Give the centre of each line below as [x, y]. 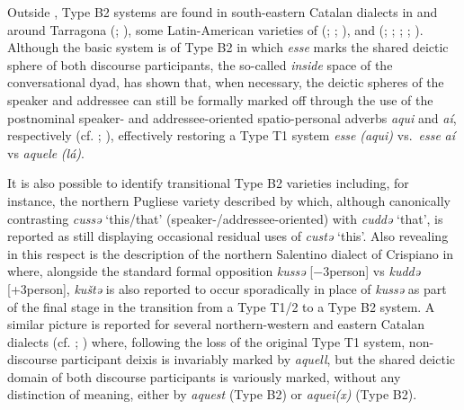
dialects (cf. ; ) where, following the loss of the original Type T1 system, [206, 341]
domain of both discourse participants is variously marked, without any [204, 376]
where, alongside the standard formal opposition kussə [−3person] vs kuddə [214, 271]
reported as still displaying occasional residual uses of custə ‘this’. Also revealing [228, 236]
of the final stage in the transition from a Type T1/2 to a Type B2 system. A [221, 306]
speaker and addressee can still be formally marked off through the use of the [220, 99]
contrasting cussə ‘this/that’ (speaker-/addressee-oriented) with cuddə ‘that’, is [225, 218]
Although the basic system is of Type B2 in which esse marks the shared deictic [228, 47]
